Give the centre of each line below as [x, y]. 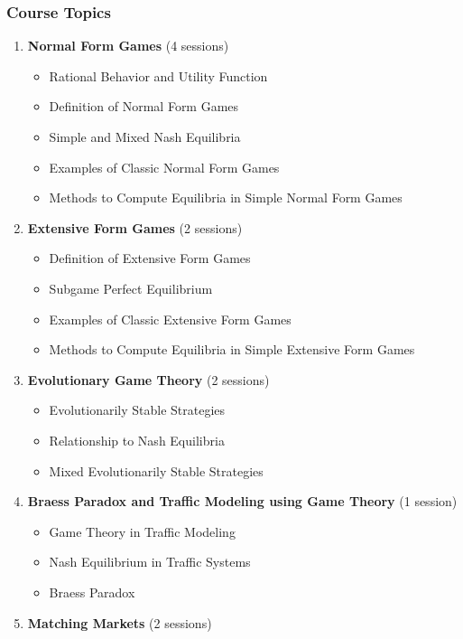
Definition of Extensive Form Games [150, 258]
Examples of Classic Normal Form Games [164, 167]
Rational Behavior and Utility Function [158, 75]
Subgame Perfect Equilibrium [131, 288]
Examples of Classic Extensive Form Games [170, 319]
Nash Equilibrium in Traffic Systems [150, 562]
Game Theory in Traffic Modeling [142, 531]
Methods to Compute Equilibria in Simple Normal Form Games [226, 197]
